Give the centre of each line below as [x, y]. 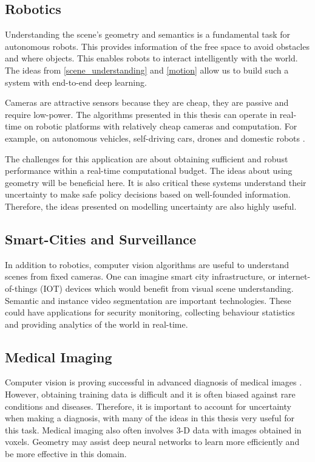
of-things [21, 288]
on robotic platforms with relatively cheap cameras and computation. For [161, 126]
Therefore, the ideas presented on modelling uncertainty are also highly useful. [151, 206]
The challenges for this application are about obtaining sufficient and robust [147, 158]
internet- [294, 276]
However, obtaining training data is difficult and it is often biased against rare [150, 394]
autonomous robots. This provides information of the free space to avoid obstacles [157, 46]
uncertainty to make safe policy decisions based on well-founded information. [148, 194]
